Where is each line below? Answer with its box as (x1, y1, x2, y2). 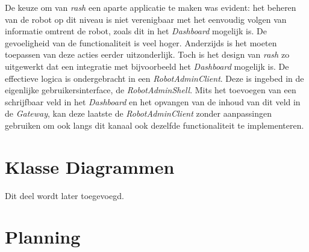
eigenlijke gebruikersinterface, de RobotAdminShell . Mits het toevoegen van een (5, 84, 296, 96)
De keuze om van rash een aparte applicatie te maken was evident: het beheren (5, 1, 296, 13)
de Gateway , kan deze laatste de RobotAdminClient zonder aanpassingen (5, 107, 272, 120)
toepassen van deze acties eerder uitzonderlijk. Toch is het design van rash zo (5, 48, 290, 61)
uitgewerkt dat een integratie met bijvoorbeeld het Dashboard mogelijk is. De (5, 60, 289, 72)
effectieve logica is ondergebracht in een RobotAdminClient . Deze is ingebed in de (5, 72, 304, 84)
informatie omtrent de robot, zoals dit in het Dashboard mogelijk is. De (5, 25, 267, 37)
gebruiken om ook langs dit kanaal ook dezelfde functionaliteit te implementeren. (5, 118, 304, 131)
